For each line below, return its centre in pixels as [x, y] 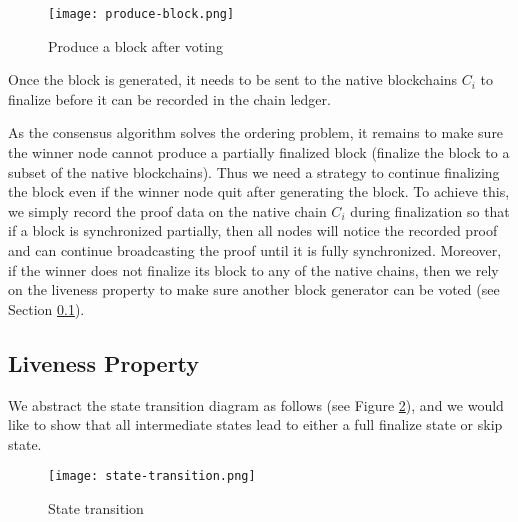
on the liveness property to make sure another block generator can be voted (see [254, 289]
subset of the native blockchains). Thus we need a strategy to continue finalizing [254, 171]
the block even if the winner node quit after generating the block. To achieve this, [259, 191]
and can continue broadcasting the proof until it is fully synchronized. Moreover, [255, 250]
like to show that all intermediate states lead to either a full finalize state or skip [255, 424]
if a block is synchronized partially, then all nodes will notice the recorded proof [253, 230]
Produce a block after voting [135, 45]
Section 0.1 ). [46, 308]
